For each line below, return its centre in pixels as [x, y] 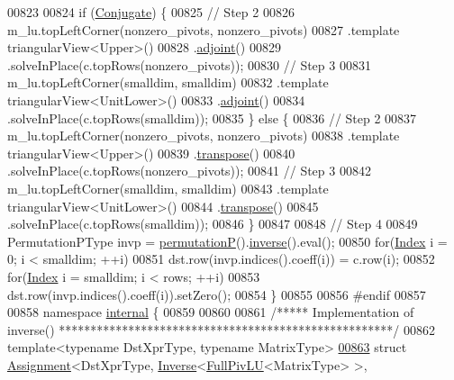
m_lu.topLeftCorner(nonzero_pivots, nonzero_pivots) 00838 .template [204, 136]
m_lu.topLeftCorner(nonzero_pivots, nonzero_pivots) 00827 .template [204, 29]
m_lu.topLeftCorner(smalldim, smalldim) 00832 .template [168, 82]
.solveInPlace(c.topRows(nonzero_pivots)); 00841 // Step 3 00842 [189, 171]
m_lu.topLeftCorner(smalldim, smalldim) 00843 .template [168, 188]
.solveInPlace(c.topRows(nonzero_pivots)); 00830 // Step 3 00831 [189, 64]
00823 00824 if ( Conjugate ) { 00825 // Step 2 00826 [151, 12]
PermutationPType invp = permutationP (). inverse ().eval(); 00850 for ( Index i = [227, 241]
